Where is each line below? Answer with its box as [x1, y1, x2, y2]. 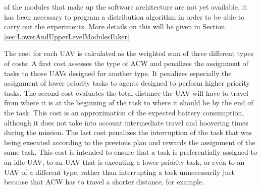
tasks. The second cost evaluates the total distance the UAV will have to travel [4, 87, 248, 98]
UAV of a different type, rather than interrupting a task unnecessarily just [4, 166, 234, 177]
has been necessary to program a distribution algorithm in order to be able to [4, 11, 245, 22]
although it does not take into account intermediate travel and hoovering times [4, 117, 248, 128]
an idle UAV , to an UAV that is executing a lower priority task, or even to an [4, 156, 245, 167]
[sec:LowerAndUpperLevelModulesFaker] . [4, 31, 131, 41]
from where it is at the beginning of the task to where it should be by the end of [4, 97, 253, 108]
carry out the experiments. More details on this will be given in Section [4, 21, 225, 32]
